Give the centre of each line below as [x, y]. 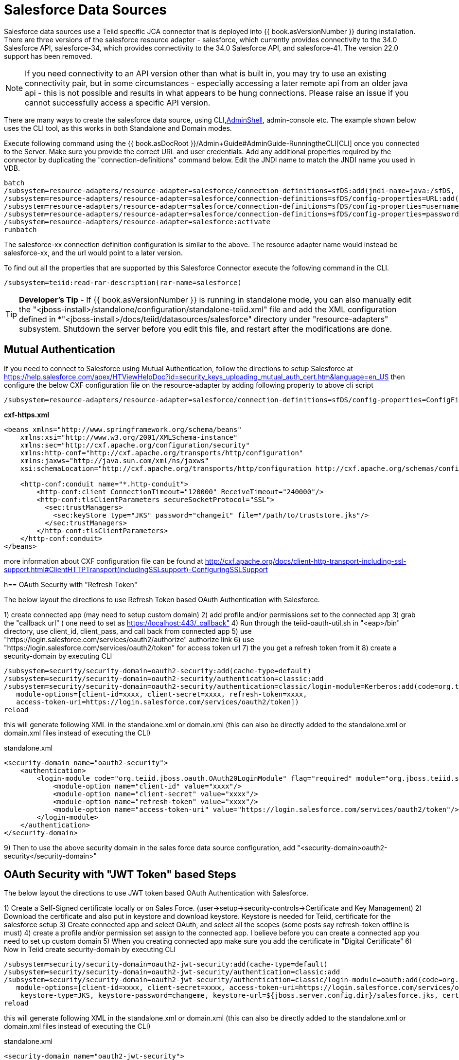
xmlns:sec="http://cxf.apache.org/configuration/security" [135, 445]
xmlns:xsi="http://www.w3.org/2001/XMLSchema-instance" [129, 437]
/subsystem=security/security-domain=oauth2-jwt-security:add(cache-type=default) [166, 964]
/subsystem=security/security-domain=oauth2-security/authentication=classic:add [164, 678]
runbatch [20, 229]
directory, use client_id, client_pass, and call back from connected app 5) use [128, 631]
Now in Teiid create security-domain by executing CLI [90, 950]
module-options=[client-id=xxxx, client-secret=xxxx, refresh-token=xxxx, [162, 694]
